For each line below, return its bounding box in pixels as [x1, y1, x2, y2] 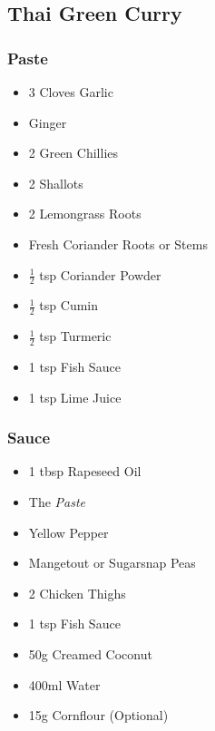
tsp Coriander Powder [39, 265, 161, 284]
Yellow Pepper [28, 522, 109, 541]
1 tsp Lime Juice [28, 387, 122, 406]
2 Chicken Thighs [28, 583, 126, 602]
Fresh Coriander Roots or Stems [28, 234, 208, 253]
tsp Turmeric [39, 327, 112, 346]
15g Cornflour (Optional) [28, 706, 169, 725]
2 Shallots [28, 173, 83, 192]
